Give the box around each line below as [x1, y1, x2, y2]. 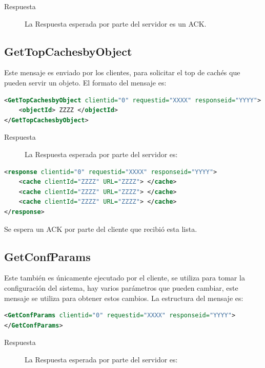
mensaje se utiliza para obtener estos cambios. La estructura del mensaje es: [4, 292, 243, 303]
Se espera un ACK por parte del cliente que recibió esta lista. [4, 223, 197, 234]
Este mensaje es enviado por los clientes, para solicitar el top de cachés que [4, 67, 240, 78]
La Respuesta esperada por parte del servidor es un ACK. [25, 18, 207, 29]
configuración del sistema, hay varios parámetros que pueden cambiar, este [4, 282, 238, 293]
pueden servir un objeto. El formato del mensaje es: [4, 77, 167, 88]
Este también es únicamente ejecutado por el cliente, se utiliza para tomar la [4, 272, 245, 283]
